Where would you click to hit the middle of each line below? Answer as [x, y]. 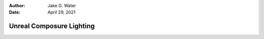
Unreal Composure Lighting [52, 26]
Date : [15, 13]
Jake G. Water [62, 6]
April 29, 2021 [62, 13]
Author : [17, 6]
